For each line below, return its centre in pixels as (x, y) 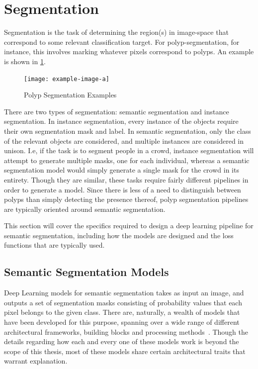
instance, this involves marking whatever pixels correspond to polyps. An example (129, 51)
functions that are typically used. (54, 245)
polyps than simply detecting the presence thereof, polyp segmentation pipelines (126, 199)
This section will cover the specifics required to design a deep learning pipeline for (129, 226)
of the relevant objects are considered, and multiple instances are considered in (124, 140)
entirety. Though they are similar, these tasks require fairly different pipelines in (126, 179)
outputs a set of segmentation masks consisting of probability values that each (123, 302)
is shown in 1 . (25, 61)
